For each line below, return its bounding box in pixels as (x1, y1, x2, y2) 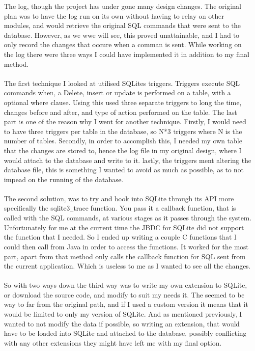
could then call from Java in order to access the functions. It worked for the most (4, 241, 249, 251)
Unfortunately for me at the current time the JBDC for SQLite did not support (4, 222, 244, 232)
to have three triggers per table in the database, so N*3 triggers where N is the (4, 126, 242, 136)
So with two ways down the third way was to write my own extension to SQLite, (4, 280, 247, 290)
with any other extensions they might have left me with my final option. (4, 337, 222, 348)
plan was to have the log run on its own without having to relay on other (4, 10, 224, 21)
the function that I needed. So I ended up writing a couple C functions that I (4, 232, 237, 242)
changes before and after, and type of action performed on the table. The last (4, 107, 237, 117)
